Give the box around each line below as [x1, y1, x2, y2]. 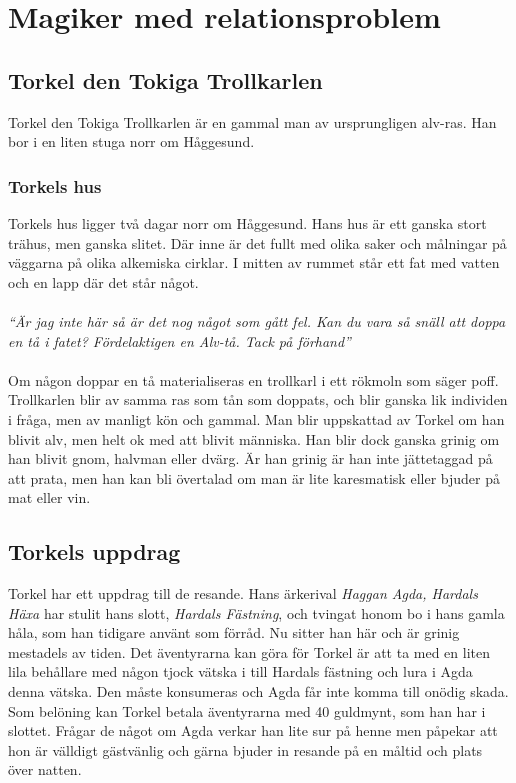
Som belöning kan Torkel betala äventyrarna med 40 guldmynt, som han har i [8, 700, 486, 721]
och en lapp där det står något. [8, 271, 199, 292]
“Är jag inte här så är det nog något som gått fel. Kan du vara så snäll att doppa [8, 310, 506, 331]
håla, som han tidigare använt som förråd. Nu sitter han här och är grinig [8, 622, 460, 643]
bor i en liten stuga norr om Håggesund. [8, 131, 255, 152]
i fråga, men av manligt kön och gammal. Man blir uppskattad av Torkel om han [8, 408, 505, 429]
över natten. [8, 759, 82, 780]
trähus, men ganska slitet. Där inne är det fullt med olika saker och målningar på [8, 232, 507, 253]
